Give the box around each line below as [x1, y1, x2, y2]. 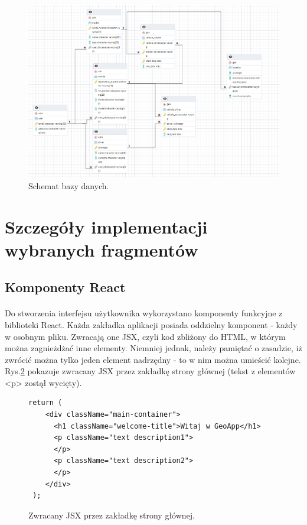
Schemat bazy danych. [28, 179, 109, 192]
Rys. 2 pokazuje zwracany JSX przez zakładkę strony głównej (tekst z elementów [5, 365, 296, 377]
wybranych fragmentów [5, 237, 198, 261]
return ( [28, 398, 63, 407]
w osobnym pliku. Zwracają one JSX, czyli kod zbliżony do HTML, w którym [5, 330, 286, 342]
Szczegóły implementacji [5, 214, 208, 238]
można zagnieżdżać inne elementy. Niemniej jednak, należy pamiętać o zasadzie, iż [5, 342, 302, 354]
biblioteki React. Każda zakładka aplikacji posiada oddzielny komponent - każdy [5, 318, 298, 330]
